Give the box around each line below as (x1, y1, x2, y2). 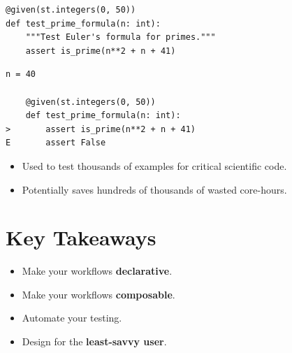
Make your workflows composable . (22, 287, 175, 301)
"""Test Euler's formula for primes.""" (25, 32, 216, 43)
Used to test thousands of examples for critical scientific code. (22, 158, 287, 173)
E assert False (6, 138, 106, 148)
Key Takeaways (6, 223, 156, 252)
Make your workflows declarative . (22, 264, 173, 278)
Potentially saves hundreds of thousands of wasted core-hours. (22, 182, 287, 196)
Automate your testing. (22, 310, 122, 325)
